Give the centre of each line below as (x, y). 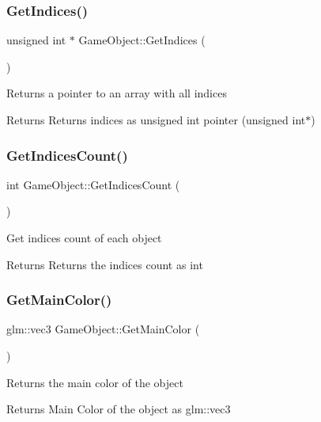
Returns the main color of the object (95, 382)
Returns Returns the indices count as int (105, 264)
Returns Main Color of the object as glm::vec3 (119, 409)
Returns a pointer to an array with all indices (117, 93)
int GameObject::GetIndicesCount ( (93, 184)
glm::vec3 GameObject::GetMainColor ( (103, 329)
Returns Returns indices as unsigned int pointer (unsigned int (156, 120)
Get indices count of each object (84, 238)
